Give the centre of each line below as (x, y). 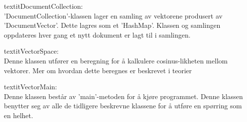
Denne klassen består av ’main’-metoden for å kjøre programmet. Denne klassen (123, 96)
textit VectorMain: (30, 87)
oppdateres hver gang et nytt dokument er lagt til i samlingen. (97, 34)
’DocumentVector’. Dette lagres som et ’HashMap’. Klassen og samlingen (112, 25)
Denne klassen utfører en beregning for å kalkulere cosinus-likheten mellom (116, 60)
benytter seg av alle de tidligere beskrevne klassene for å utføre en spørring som (123, 106)
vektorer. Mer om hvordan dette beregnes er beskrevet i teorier (98, 70)
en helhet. (19, 115)
